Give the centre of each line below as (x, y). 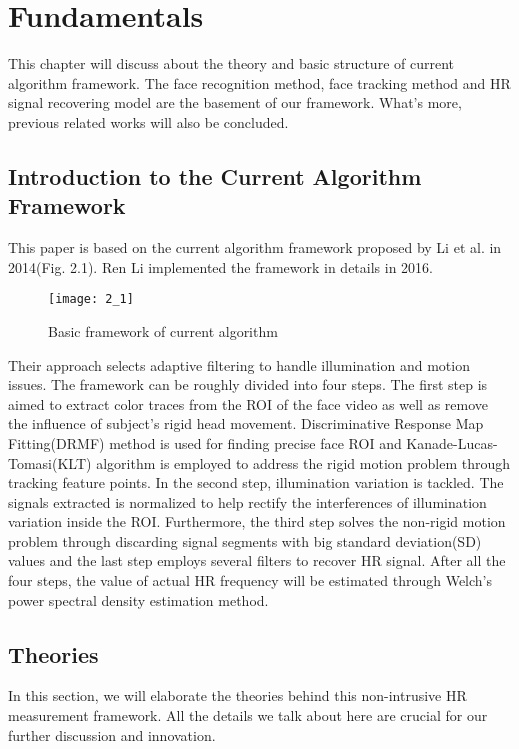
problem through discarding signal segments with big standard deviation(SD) (245, 540)
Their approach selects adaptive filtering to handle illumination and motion (239, 364)
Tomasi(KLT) (50, 462)
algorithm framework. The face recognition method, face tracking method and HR (259, 82)
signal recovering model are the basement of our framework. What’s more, (235, 102)
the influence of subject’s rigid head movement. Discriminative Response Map (246, 423)
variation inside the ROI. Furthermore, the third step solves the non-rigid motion (257, 521)
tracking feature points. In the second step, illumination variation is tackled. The (256, 482)
